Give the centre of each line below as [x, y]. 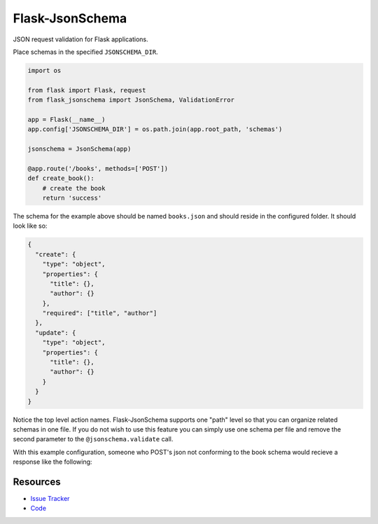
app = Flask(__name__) [66, 119]
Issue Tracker [50, 499]
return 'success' [72, 198]
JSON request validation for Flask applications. [80, 39]
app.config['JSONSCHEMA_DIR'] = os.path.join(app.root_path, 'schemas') [155, 129]
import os [44, 70]
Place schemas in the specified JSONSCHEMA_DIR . [85, 52]
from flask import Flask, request [87, 90]
